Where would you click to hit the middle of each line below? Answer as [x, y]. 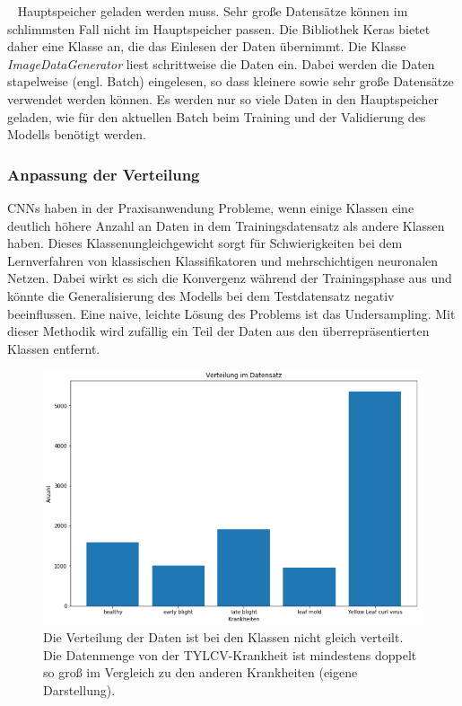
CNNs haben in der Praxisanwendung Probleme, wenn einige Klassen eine [211, 207]
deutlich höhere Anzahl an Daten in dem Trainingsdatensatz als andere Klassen [226, 225]
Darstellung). [79, 689]
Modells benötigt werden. [77, 134]
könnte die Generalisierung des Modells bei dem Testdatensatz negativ [201, 295]
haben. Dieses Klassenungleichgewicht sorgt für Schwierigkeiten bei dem [205, 243]
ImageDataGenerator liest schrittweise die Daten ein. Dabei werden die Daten [221, 63]
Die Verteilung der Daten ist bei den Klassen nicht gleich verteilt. [223, 636]
